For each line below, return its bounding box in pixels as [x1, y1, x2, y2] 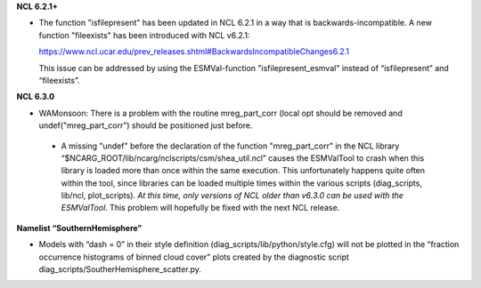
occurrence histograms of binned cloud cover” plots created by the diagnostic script [38, 252, 349, 262]
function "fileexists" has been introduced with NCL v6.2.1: [38, 29, 250, 40]
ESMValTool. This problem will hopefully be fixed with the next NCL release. [61, 203, 340, 213]
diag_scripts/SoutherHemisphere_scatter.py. [38, 264, 202, 275]
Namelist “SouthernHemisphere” [16, 222, 143, 233]
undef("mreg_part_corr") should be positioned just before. [38, 120, 253, 131]
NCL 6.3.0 [16, 92, 55, 102]
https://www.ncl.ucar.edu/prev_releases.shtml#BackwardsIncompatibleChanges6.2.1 [38, 46, 349, 57]
